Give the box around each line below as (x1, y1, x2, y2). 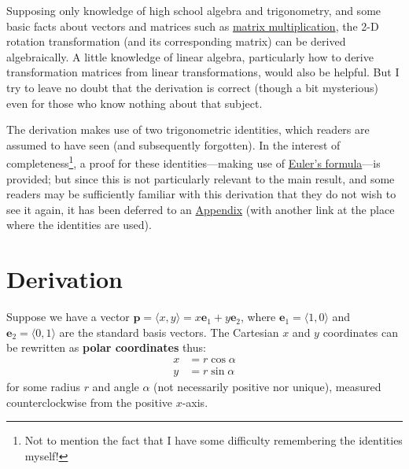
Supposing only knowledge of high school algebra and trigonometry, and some (6, 2, 381, 18)
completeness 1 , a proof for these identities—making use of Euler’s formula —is (6, 153, 381, 171)
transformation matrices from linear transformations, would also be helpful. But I (6, 64, 400, 80)
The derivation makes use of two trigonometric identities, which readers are (6, 121, 370, 138)
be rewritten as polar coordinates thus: (6, 339, 206, 356)
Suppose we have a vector (6, 308, 130, 325)
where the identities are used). (6, 216, 152, 233)
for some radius (6, 378, 80, 394)
